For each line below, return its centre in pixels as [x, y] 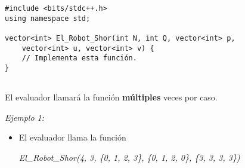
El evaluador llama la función [72, 137]
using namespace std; [48, 18]
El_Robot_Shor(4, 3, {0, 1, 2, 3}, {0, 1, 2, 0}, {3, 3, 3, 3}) [129, 158]
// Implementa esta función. [79, 58]
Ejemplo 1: [25, 117]
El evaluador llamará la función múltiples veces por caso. [111, 97]
